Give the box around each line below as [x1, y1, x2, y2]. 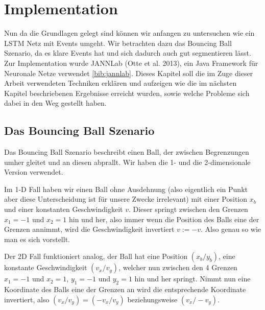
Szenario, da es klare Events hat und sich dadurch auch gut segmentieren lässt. [4, 47, 251, 58]
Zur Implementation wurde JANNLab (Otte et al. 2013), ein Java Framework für [4, 57, 258, 68]
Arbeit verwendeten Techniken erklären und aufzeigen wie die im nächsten [4, 78, 237, 88]
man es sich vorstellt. [4, 233, 70, 244]
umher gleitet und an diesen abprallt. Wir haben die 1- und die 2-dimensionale [4, 156, 251, 167]
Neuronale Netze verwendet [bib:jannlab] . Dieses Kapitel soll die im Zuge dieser [4, 67, 253, 78]
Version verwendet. [4, 166, 63, 177]
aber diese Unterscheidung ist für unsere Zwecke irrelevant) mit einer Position [4, 194, 248, 204]
